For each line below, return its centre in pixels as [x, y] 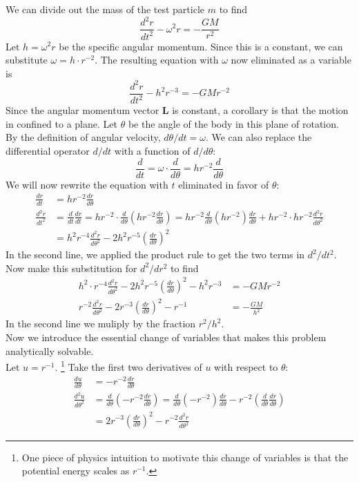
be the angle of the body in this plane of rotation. [233, 123]
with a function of [152, 150]
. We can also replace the [259, 137]
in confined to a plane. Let [61, 123]
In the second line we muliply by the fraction [101, 324]
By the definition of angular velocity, [83, 137]
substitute [27, 60]
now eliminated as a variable [291, 60]
